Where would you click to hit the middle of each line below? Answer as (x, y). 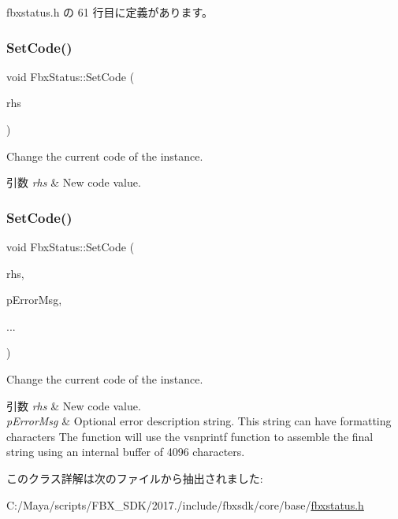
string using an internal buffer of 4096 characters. (126, 452)
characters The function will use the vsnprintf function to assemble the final (190, 436)
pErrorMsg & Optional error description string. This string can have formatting (199, 421)
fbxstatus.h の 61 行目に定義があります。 (110, 12)
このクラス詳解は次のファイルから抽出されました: (135, 478)
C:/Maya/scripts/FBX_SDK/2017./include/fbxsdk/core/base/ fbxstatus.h (185, 504)
